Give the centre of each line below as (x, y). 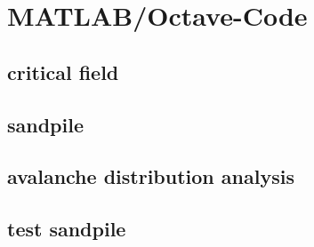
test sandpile (67, 229)
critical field (63, 72)
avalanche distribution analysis (151, 176)
